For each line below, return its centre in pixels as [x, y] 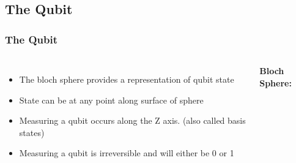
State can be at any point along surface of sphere [111, 100]
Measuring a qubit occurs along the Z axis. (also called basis [132, 120]
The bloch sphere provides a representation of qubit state [127, 79]
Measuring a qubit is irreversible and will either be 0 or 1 [127, 153]
